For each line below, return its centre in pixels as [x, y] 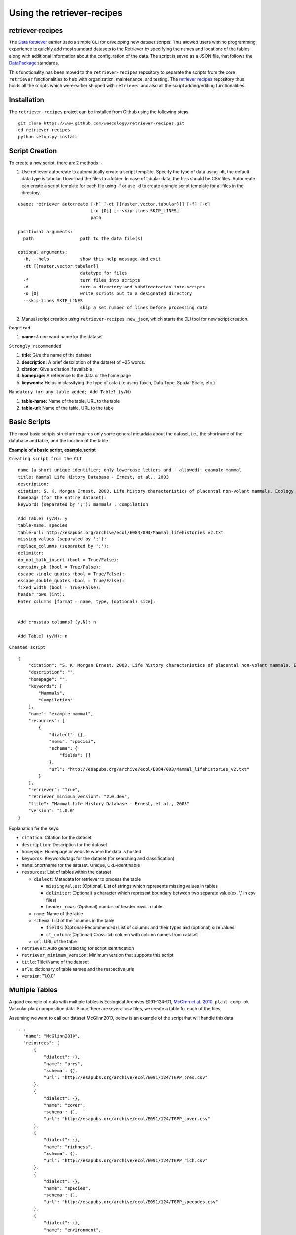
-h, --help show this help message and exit [92, 259]
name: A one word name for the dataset [62, 337]
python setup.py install [48, 137]
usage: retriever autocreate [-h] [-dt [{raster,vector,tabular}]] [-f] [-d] [114, 204]
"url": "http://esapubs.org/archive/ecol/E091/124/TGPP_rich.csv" [126, 1160]
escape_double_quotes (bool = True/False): [71, 581]
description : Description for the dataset [64, 844]
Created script [28, 647]
